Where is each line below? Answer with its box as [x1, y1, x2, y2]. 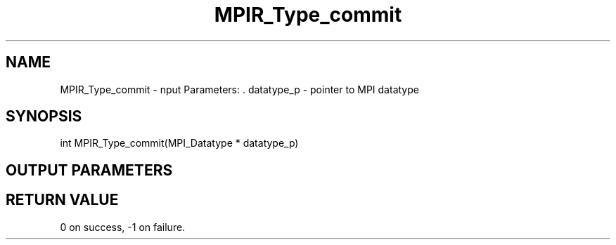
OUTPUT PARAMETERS [6, 161, 173, 179]
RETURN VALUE [6, 191, 119, 209]
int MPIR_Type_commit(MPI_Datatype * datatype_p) [60, 137, 299, 150]
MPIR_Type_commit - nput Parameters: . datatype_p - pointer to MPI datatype [60, 83, 419, 95]
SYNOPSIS [6, 107, 82, 126]
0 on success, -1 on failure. [60, 220, 186, 233]
